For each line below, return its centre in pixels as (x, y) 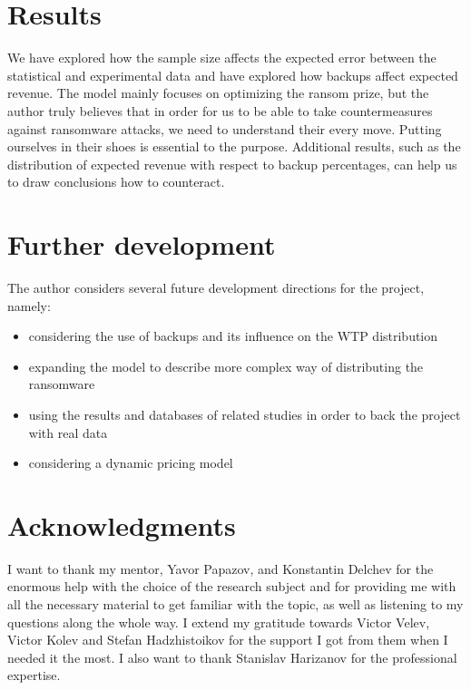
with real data (68, 432)
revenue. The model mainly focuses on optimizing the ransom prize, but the (218, 93)
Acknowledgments (122, 525)
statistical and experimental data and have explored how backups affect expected (233, 75)
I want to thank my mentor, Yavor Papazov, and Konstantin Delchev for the (221, 568)
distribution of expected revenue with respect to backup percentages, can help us (232, 164)
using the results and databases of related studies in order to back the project (245, 414)
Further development (142, 244)
